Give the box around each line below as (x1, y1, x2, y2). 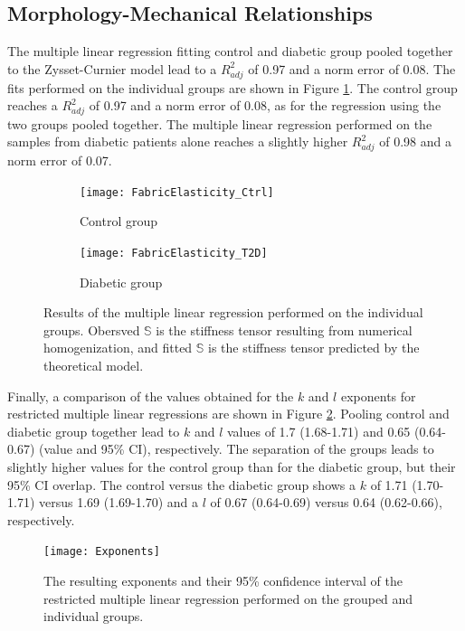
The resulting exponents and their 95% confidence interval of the (43, 571, 403, 590)
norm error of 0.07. (7, 151, 112, 170)
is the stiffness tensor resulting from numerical (156, 320, 413, 339)
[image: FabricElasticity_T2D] (80, 247, 268, 260)
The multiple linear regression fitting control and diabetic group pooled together (7, 42, 453, 61)
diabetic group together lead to (7, 421, 180, 440)
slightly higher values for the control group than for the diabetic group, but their (7, 457, 456, 476)
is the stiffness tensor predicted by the (208, 338, 420, 357)
